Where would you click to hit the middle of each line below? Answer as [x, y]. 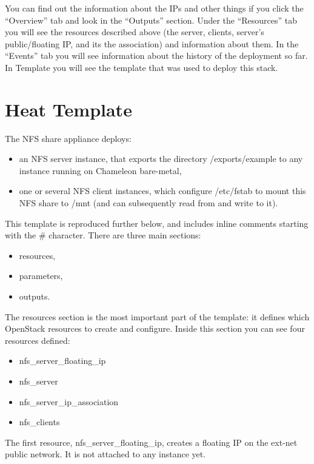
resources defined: [38, 340]
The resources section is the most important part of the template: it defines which [157, 316]
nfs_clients [39, 422]
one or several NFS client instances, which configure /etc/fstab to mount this [162, 191]
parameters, [41, 276]
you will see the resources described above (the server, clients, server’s [135, 32]
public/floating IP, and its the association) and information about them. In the [152, 43]
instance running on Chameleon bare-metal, [100, 170]
